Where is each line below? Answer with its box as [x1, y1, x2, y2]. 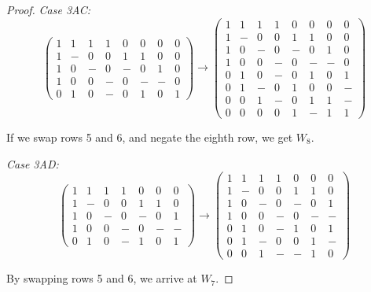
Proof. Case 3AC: [6, 2, 91, 17]
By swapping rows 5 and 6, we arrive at [6, 270, 197, 286]
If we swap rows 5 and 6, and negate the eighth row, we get [6, 128, 293, 145]
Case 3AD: [6, 155, 59, 172]
